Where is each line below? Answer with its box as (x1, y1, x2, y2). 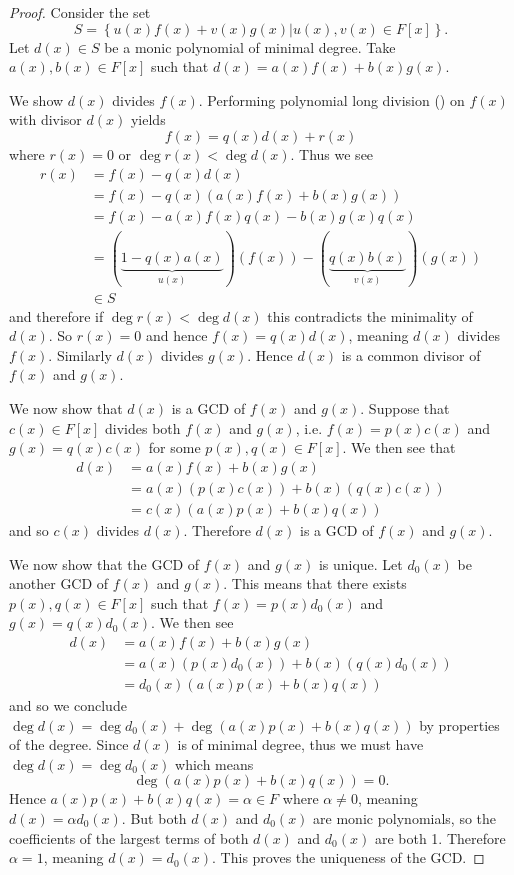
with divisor (9, 109, 82, 130)
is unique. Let (318, 553, 403, 574)
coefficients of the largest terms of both (9, 827, 249, 848)
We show (9, 89, 64, 110)
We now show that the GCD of (9, 553, 200, 574)
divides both (104, 417, 181, 438)
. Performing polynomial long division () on (198, 89, 465, 110)
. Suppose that (360, 398, 450, 419)
